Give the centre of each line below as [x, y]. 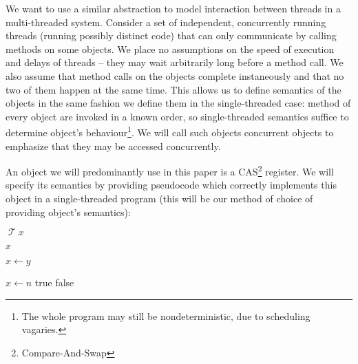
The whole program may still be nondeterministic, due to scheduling [166, 315]
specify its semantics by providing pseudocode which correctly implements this [171, 185]
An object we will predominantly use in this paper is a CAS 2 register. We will [170, 170]
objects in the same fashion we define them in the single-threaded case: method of [178, 103]
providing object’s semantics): [68, 212]
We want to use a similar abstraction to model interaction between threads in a [173, 8]
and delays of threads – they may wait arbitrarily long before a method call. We [175, 62]
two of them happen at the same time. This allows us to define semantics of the [173, 89]
